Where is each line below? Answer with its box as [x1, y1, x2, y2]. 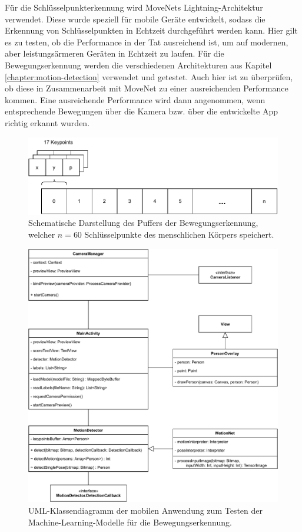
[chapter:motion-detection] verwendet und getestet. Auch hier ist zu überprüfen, [5, 70, 293, 83]
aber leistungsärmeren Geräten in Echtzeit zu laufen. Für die [5, 47, 224, 60]
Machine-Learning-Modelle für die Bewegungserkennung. [28, 515, 232, 528]
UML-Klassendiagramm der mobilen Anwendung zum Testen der [28, 504, 263, 517]
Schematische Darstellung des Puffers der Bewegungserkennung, [28, 216, 258, 229]
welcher [28, 228, 55, 241]
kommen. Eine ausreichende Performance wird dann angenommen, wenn [5, 93, 266, 106]
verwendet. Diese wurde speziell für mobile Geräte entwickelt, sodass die [5, 12, 266, 25]
